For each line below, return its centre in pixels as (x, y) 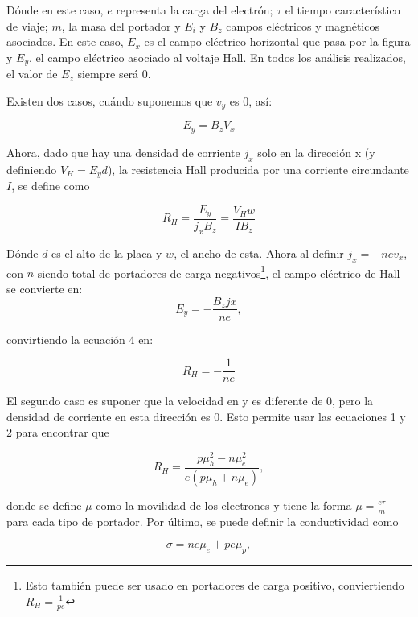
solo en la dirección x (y (316, 152)
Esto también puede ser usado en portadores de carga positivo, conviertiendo (215, 584)
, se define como (51, 185)
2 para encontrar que (58, 432)
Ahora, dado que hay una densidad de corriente (123, 152)
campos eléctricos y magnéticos (303, 25)
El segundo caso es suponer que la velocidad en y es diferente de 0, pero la (190, 401)
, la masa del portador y (121, 25)
